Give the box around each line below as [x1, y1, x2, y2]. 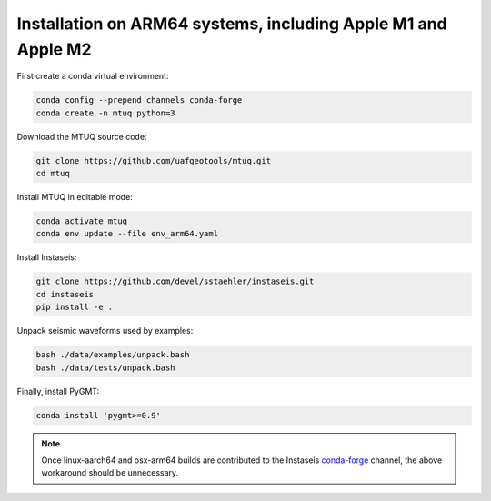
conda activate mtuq [35, 216, 127, 226]
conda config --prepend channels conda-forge [35, 95, 243, 105]
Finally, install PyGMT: [16, 386, 100, 396]
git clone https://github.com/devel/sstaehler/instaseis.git [35, 276, 315, 286]
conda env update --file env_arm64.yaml [35, 228, 218, 239]
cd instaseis [35, 289, 95, 299]
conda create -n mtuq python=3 [35, 107, 176, 118]
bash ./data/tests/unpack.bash [35, 362, 176, 373]
